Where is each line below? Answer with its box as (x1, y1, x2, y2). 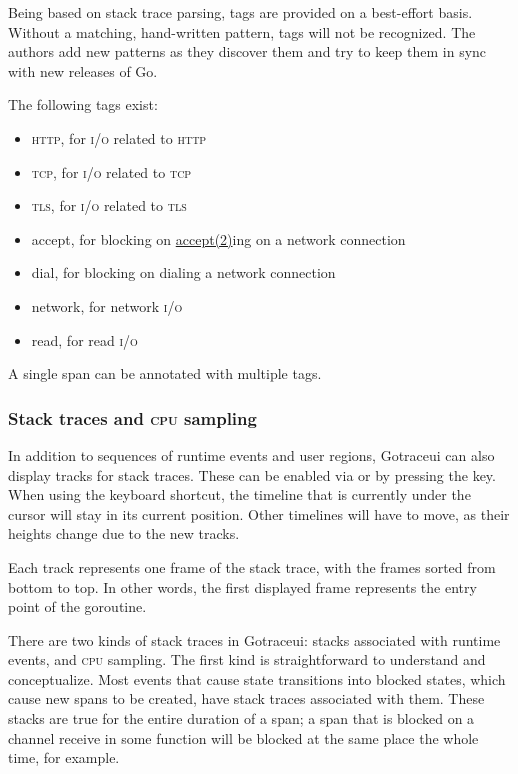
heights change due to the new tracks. (8, 523, 240, 544)
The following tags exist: (8, 94, 158, 115)
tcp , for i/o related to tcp (31, 161, 192, 182)
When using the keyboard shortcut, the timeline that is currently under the (8, 484, 471, 505)
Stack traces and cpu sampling (8, 405, 257, 430)
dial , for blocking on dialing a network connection (31, 262, 336, 283)
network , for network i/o (31, 295, 183, 316)
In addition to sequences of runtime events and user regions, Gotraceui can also (8, 444, 495, 465)
